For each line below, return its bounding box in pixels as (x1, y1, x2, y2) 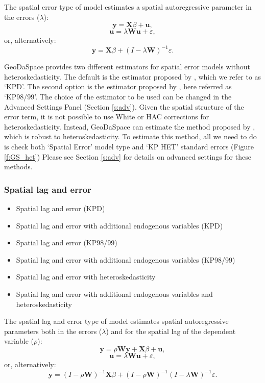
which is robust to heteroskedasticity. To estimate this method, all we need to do (4, 131, 257, 142)
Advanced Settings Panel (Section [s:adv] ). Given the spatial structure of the (4, 101, 244, 112)
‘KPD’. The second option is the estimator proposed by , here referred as (4, 81, 232, 92)
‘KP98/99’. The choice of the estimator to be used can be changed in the (4, 91, 232, 102)
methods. (4, 161, 33, 172)
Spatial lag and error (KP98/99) (16, 237, 117, 248)
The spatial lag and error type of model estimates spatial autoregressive (4, 316, 229, 326)
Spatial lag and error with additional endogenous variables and (16, 289, 213, 299)
